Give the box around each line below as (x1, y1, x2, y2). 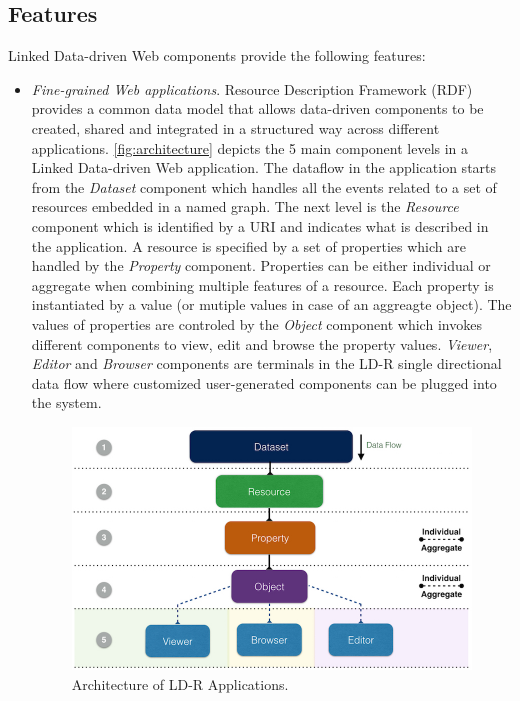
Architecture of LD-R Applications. (71, 673, 289, 694)
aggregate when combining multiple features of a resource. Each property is (31, 274, 494, 295)
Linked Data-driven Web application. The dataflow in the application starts (31, 157, 497, 178)
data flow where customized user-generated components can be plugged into (31, 372, 497, 393)
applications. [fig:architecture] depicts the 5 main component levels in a (31, 137, 469, 158)
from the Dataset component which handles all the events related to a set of (31, 176, 497, 197)
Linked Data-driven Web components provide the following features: (8, 45, 426, 66)
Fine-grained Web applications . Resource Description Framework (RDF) (31, 78, 473, 99)
